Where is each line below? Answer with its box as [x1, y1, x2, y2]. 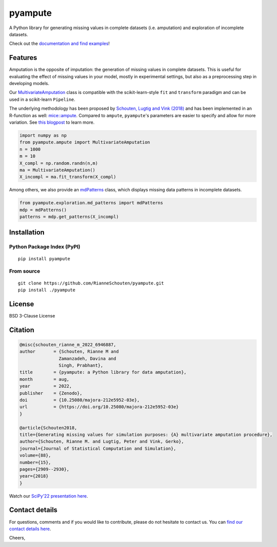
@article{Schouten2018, [19, 425, 78, 430]
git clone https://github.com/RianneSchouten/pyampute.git [18, 280, 164, 286]
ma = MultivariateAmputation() [19, 167, 96, 173]
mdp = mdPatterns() [19, 207, 67, 213]
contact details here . [9, 526, 51, 532]
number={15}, [19, 459, 51, 465]
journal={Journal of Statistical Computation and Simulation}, [19, 446, 177, 451]
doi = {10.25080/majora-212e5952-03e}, [19, 397, 140, 403]
